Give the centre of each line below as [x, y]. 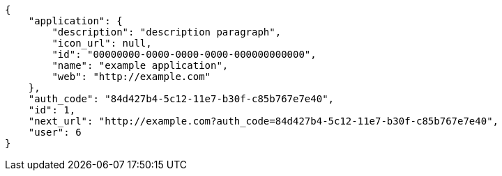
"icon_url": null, [102, 43]
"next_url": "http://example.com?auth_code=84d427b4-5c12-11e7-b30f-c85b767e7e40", [264, 121]
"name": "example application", [140, 65]
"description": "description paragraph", [167, 32]
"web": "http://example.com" [131, 77]
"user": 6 [55, 132]
